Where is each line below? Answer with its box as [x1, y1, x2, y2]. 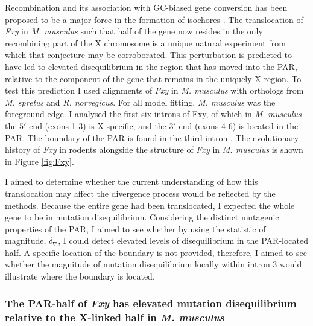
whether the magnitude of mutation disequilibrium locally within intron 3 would [5, 258, 302, 270]
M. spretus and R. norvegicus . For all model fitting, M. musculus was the [5, 95, 276, 108]
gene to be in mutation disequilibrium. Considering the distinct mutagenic [5, 211, 279, 223]
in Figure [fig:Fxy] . [5, 155, 74, 167]
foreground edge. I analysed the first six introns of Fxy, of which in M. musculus [5, 107, 302, 120]
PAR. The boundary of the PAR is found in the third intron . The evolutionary [5, 131, 299, 144]
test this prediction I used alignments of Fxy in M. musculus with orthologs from [5, 84, 304, 97]
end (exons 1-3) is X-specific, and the [29, 119, 166, 132]
